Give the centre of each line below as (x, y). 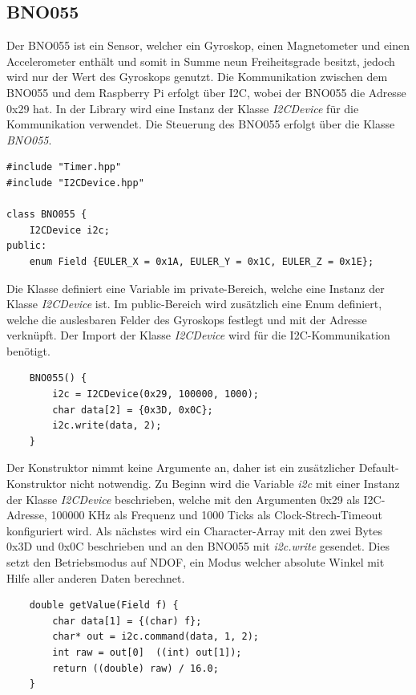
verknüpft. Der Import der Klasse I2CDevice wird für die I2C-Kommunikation (198, 335)
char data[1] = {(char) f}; (127, 621)
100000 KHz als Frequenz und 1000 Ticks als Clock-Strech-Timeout (216, 515)
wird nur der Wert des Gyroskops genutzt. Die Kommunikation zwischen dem (197, 77)
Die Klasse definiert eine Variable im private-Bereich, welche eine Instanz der (196, 288)
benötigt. (28, 350)
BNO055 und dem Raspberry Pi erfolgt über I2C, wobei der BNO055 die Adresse (206, 92)
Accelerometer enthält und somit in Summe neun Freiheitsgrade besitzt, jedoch (201, 61)
